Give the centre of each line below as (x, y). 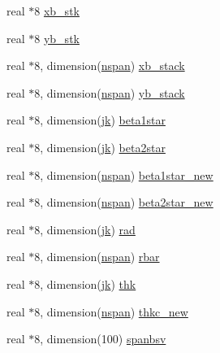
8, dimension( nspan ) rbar (97, 257)
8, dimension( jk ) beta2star (100, 147)
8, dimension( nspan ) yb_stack (110, 92)
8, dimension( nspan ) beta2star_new (124, 202)
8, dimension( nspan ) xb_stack (110, 65)
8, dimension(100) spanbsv (100, 339)
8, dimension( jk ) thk (85, 283)
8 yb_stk (57, 38)
